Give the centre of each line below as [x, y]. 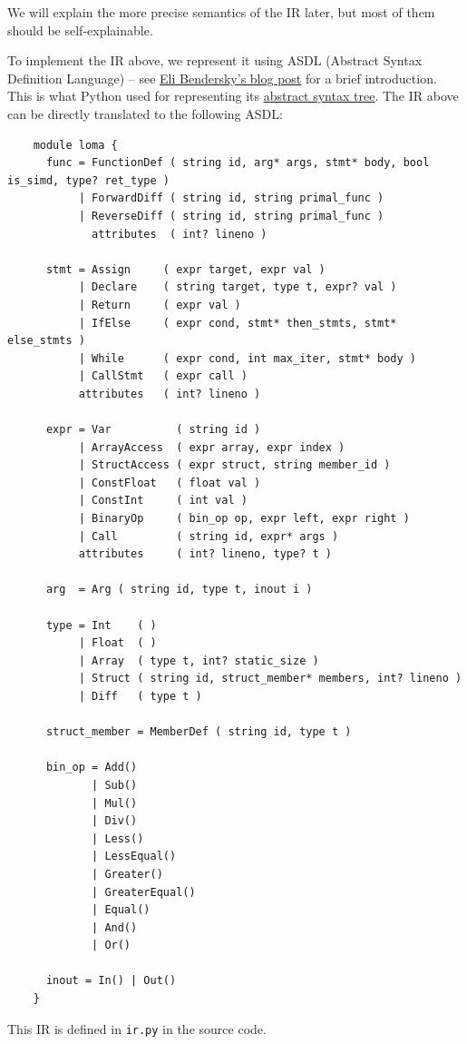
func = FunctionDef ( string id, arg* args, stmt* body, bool [238, 163]
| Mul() [115, 803]
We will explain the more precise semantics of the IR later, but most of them [221, 12]
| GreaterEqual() [144, 892]
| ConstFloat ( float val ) [170, 483]
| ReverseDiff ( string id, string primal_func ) [231, 216]
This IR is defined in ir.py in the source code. [137, 1028]
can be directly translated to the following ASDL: [145, 113]
